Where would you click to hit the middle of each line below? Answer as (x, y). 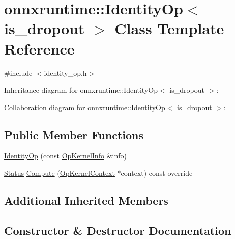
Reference (39, 48)
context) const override (157, 173)
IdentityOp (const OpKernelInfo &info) (65, 156)
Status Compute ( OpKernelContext (60, 173)
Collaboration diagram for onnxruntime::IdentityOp (85, 107)
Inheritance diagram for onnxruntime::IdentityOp (81, 90)
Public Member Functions (74, 134)
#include (18, 73)
